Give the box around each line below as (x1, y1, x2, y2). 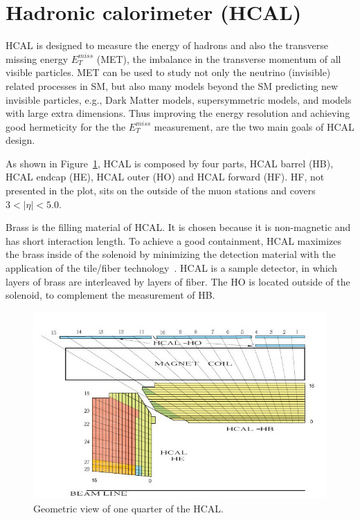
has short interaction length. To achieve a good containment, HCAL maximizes (6, 233, 342, 248)
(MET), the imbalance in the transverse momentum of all (96, 51, 341, 66)
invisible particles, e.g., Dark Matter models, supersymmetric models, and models (6, 92, 352, 106)
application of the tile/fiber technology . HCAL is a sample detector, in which (6, 261, 338, 275)
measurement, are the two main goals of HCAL (154, 119, 354, 133)
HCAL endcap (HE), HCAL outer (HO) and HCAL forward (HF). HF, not (6, 169, 325, 184)
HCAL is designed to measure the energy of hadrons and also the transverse (6, 38, 329, 53)
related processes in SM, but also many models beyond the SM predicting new (6, 78, 339, 93)
